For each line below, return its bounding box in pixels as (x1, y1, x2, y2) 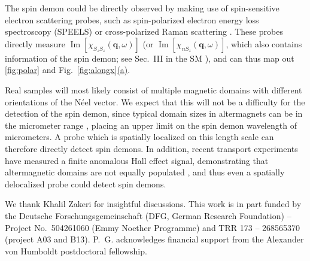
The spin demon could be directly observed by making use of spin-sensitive (5, 2, 279, 14)
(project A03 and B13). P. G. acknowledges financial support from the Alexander (5, 233, 304, 245)
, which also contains (226, 37, 302, 50)
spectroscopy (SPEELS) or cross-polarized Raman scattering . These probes (5, 25, 283, 38)
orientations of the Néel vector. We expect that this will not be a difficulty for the (5, 95, 305, 108)
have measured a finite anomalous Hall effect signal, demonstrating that (5, 154, 269, 166)
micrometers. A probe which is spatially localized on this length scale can (5, 130, 274, 143)
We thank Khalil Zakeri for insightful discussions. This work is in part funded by (5, 198, 302, 210)
